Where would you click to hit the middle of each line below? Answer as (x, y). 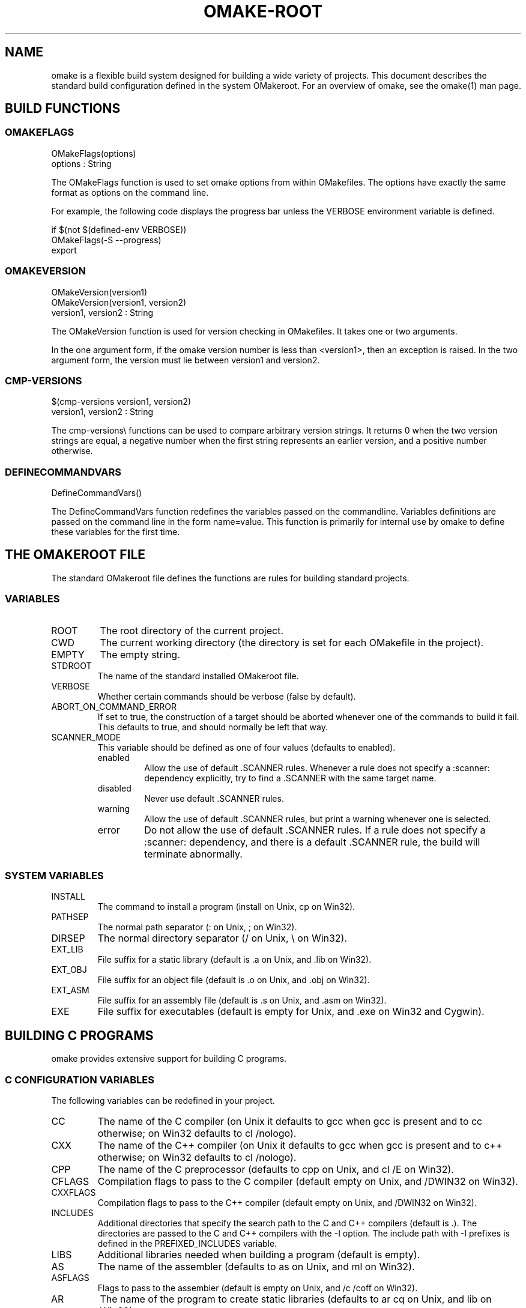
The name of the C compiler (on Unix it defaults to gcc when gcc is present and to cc (290, 1121)
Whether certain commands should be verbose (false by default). (227, 696)
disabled (114, 788)
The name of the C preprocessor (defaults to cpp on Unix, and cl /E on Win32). (276, 1169)
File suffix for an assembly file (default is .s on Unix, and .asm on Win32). (242, 1001)
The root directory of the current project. (192, 630)
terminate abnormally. (193, 854)
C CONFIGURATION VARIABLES (80, 1079)
